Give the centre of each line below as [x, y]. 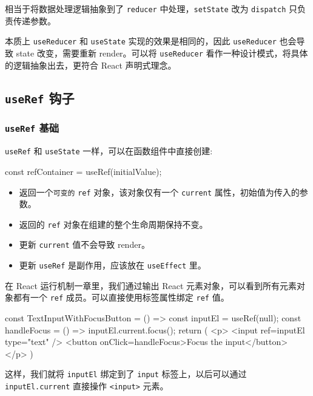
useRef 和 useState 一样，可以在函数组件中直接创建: [109, 151]
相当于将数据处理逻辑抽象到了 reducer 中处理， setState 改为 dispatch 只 [151, 9]
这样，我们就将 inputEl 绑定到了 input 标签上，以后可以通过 [126, 374]
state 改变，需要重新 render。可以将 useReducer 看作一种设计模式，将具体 [162, 53]
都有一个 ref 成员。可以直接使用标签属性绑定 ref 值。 [121, 297]
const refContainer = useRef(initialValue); [83, 171]
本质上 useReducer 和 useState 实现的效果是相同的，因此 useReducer [141, 41]
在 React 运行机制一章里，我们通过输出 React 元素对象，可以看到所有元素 [151, 285]
